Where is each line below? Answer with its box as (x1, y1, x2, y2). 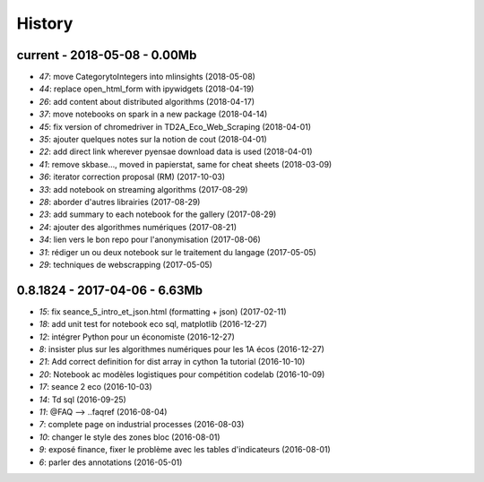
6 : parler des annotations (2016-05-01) (39, 457, 183, 468)
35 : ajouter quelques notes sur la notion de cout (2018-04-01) (39, 134, 268, 145)
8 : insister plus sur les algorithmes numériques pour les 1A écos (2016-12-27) (39, 344, 324, 354)
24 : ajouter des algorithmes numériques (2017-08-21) (39, 221, 238, 232)
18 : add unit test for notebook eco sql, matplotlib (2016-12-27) (39, 319, 268, 330)
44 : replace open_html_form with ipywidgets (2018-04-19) (39, 83, 255, 94)
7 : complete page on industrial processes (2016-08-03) (39, 419, 245, 430)
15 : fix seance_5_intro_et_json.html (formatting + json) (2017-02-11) (39, 306, 287, 317)
